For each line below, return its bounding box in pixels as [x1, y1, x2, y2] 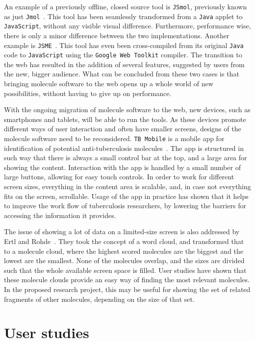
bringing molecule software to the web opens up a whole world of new [4, 78, 213, 89]
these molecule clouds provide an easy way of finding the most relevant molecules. [4, 274, 250, 285]
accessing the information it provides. [4, 210, 116, 220]
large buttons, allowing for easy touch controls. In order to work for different [4, 171, 234, 182]
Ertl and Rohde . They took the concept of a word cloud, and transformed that [4, 236, 244, 246]
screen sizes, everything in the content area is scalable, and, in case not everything [4, 181, 251, 192]
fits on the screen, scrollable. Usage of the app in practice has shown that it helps [4, 191, 249, 201]
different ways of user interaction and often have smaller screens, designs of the [4, 123, 241, 134]
